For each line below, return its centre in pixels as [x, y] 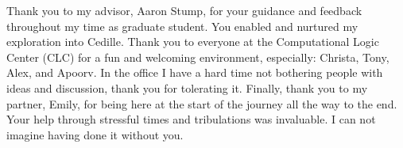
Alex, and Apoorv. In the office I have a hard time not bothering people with [195, 72]
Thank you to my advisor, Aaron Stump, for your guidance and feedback [184, 10]
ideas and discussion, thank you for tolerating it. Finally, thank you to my [187, 87]
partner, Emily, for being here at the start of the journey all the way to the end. [202, 103]
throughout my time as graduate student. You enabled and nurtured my [182, 26]
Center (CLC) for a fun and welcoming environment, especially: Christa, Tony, [198, 57]
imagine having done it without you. [95, 134]
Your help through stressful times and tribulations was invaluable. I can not [191, 119]
